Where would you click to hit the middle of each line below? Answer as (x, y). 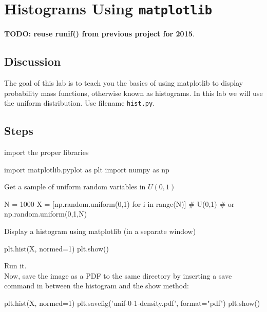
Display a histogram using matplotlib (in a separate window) (100, 231)
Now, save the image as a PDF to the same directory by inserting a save (118, 275)
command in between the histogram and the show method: (97, 286)
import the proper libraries (46, 152)
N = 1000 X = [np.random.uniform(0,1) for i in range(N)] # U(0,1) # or (119, 203)
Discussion (33, 61)
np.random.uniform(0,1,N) (46, 214)
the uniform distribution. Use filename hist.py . (80, 103)
